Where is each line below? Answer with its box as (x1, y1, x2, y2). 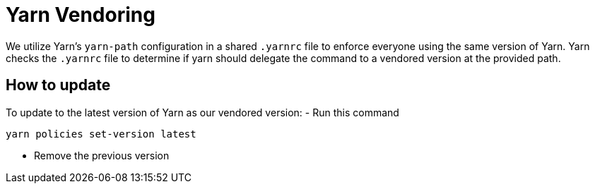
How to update (6, 76, 111, 94)
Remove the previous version (34, 149, 170, 161)
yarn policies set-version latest (6, 128, 196, 140)
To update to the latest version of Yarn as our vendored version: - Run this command (6, 106, 399, 118)
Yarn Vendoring (6, 3, 155, 27)
